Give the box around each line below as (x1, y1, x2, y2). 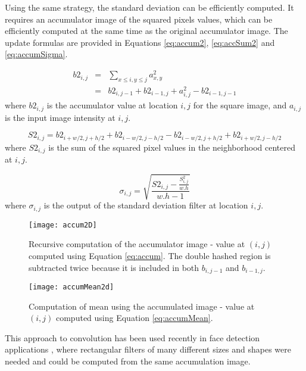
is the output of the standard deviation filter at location (43, 199, 248, 211)
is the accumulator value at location (46, 99, 178, 111)
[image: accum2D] (29, 220, 97, 229)
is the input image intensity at (5, 111, 115, 123)
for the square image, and (193, 99, 287, 111)
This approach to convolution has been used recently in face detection (5, 331, 260, 344)
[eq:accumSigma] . (5, 48, 68, 60)
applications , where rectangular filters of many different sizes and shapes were (5, 343, 291, 356)
